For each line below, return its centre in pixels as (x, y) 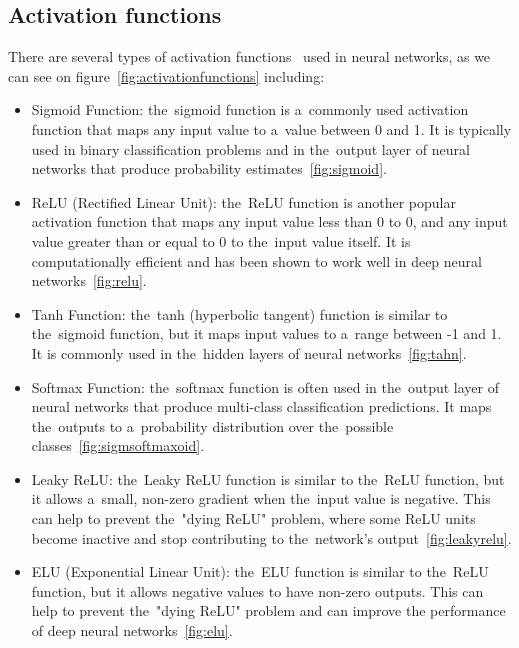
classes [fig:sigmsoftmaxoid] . (118, 445)
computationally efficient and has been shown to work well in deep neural (256, 260)
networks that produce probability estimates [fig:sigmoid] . (209, 168)
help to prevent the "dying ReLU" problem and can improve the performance (268, 610)
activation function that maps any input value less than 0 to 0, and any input (269, 221)
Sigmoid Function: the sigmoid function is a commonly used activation (250, 109)
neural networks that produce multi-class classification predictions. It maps (261, 406)
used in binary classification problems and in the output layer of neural (250, 148)
